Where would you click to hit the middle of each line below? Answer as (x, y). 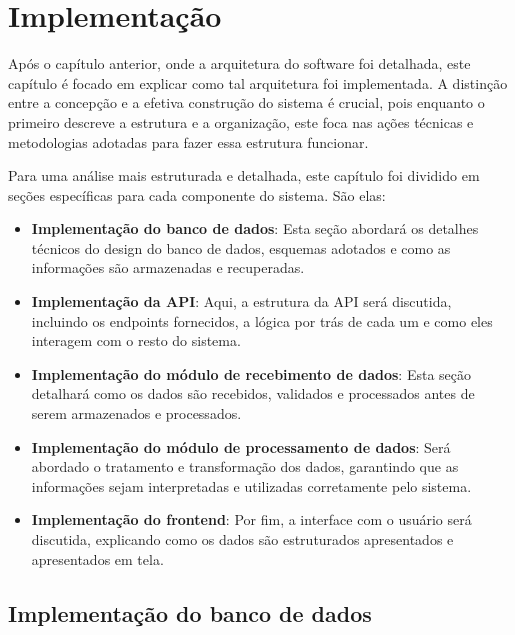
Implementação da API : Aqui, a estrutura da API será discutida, (241, 301)
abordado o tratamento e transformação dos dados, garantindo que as (245, 466)
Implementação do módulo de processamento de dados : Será (241, 446)
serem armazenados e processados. (136, 413)
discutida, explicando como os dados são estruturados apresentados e (242, 539)
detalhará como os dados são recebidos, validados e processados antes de (253, 393)
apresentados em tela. (97, 558)
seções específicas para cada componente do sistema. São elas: (197, 194)
